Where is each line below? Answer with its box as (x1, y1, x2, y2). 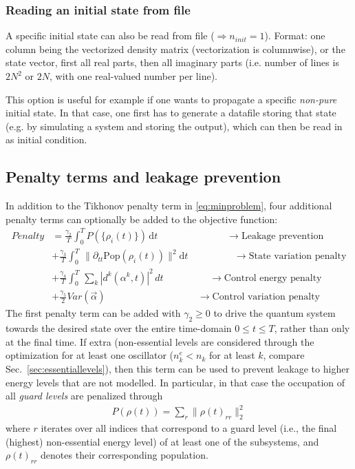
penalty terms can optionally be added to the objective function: (6, 211, 278, 226)
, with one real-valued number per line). (50, 69, 217, 83)
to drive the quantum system (213, 306, 336, 320)
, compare (263, 348, 305, 362)
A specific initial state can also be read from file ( (6, 28, 215, 43)
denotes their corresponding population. (41, 448, 208, 462)
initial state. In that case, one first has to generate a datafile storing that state (6, 105, 336, 120)
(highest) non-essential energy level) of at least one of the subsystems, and (6, 434, 319, 448)
